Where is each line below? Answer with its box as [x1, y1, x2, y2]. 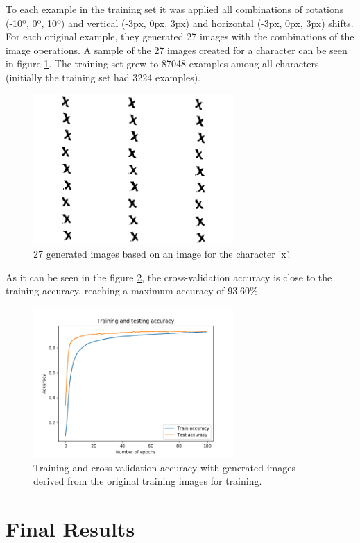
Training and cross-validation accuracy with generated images [33, 460, 295, 474]
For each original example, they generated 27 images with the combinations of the [6, 29, 354, 44]
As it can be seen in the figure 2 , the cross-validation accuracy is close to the [6, 269, 332, 284]
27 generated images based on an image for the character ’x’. [33, 247, 291, 261]
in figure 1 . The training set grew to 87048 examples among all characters [6, 56, 319, 71]
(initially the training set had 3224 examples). [6, 69, 200, 84]
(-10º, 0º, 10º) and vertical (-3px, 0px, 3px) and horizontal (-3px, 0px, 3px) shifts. [6, 15, 354, 30]
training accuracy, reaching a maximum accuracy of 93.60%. [6, 283, 261, 298]
